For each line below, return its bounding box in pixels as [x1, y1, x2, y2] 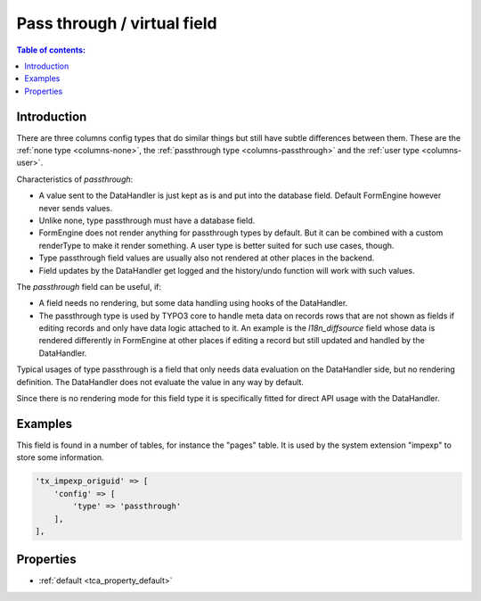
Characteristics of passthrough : [16, 174, 134, 185]
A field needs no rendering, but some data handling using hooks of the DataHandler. [38, 298, 348, 309]
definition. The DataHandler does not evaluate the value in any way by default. [16, 376, 305, 387]
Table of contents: [16, 45, 86, 55]
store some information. [16, 452, 104, 463]
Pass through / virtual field [16, 13, 217, 33]
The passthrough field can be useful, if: [16, 281, 162, 292]
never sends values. [38, 202, 113, 213]
